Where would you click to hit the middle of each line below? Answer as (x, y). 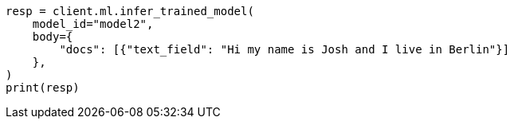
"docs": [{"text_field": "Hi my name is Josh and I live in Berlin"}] (284, 49)
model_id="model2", (93, 24)
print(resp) (43, 88)
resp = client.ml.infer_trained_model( (130, 11)
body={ (53, 37)
